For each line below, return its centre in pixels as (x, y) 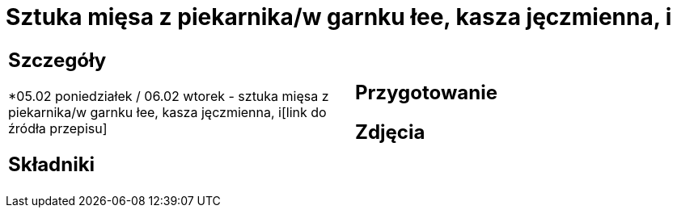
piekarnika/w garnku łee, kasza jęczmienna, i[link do (167, 112)
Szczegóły (57, 60)
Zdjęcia (390, 132)
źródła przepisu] (58, 128)
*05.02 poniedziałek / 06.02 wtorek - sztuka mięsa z (169, 96)
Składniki (52, 164)
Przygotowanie (426, 92)
